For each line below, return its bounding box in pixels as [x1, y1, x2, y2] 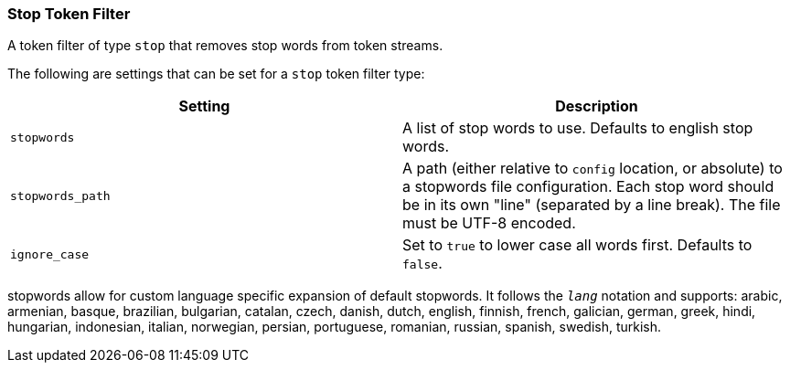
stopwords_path [10, 188, 111, 203]
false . [402, 254, 443, 273]
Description [555, 97, 638, 116]
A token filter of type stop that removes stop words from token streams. [7, 37, 443, 54]
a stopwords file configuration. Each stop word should [402, 177, 774, 196]
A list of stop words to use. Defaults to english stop [402, 119, 753, 138]
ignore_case [10, 247, 90, 261]
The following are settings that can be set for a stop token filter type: [7, 66, 425, 82]
